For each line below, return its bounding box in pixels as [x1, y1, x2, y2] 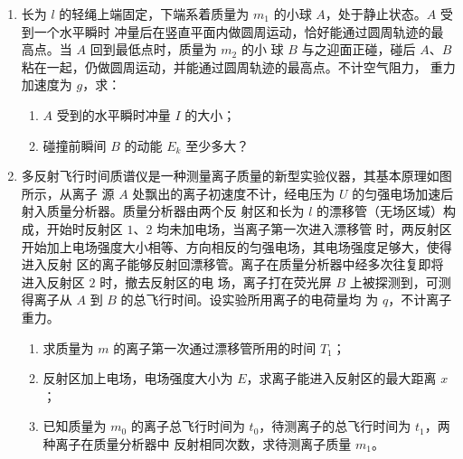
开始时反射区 [46, 219, 123, 238]
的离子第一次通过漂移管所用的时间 [113, 338, 317, 357]
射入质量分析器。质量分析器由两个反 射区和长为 [21, 201, 305, 220]
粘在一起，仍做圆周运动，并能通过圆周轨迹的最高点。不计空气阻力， [21, 57, 427, 76]
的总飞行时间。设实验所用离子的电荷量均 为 [120, 290, 379, 309]
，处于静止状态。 [325, 5, 427, 23]
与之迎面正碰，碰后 [301, 40, 416, 59]
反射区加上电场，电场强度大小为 [43, 369, 233, 388]
